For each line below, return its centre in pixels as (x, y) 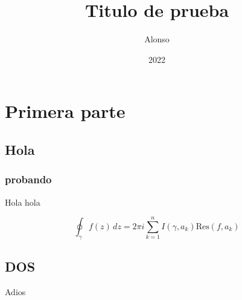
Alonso (157, 39)
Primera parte (65, 111)
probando (28, 179)
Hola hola (23, 202)
